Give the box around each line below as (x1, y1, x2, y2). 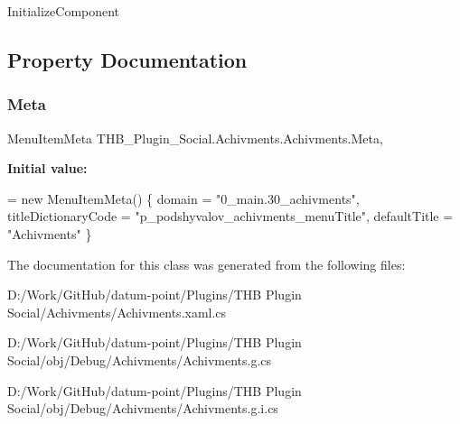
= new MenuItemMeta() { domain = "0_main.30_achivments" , (7, 189, 360, 207)
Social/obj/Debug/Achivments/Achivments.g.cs (7, 350, 272, 369)
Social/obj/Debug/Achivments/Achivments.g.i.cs (7, 399, 278, 418)
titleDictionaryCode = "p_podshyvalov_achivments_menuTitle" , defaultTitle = (7, 207, 454, 226)
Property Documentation (7, 45, 248, 73)
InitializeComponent (7, 2, 120, 20)
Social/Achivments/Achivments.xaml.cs (7, 302, 227, 321)
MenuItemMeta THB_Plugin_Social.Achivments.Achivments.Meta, (7, 128, 383, 147)
